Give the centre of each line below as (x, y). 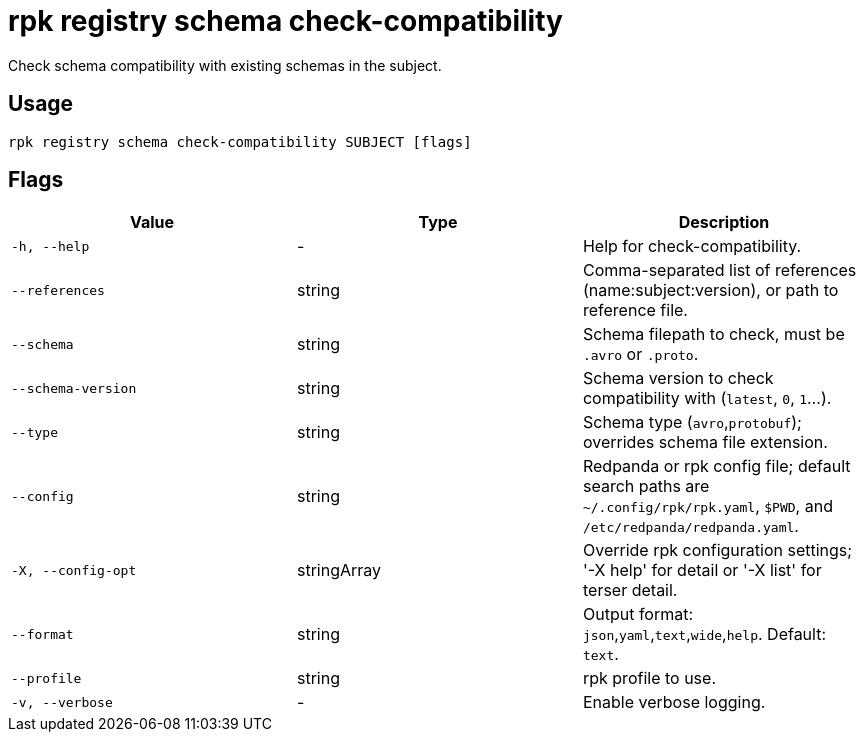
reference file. (635, 310)
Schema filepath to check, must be (713, 334)
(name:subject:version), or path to (710, 290)
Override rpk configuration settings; (717, 550)
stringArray (339, 570)
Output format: (638, 614)
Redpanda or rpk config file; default (716, 466)
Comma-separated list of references (719, 270)
